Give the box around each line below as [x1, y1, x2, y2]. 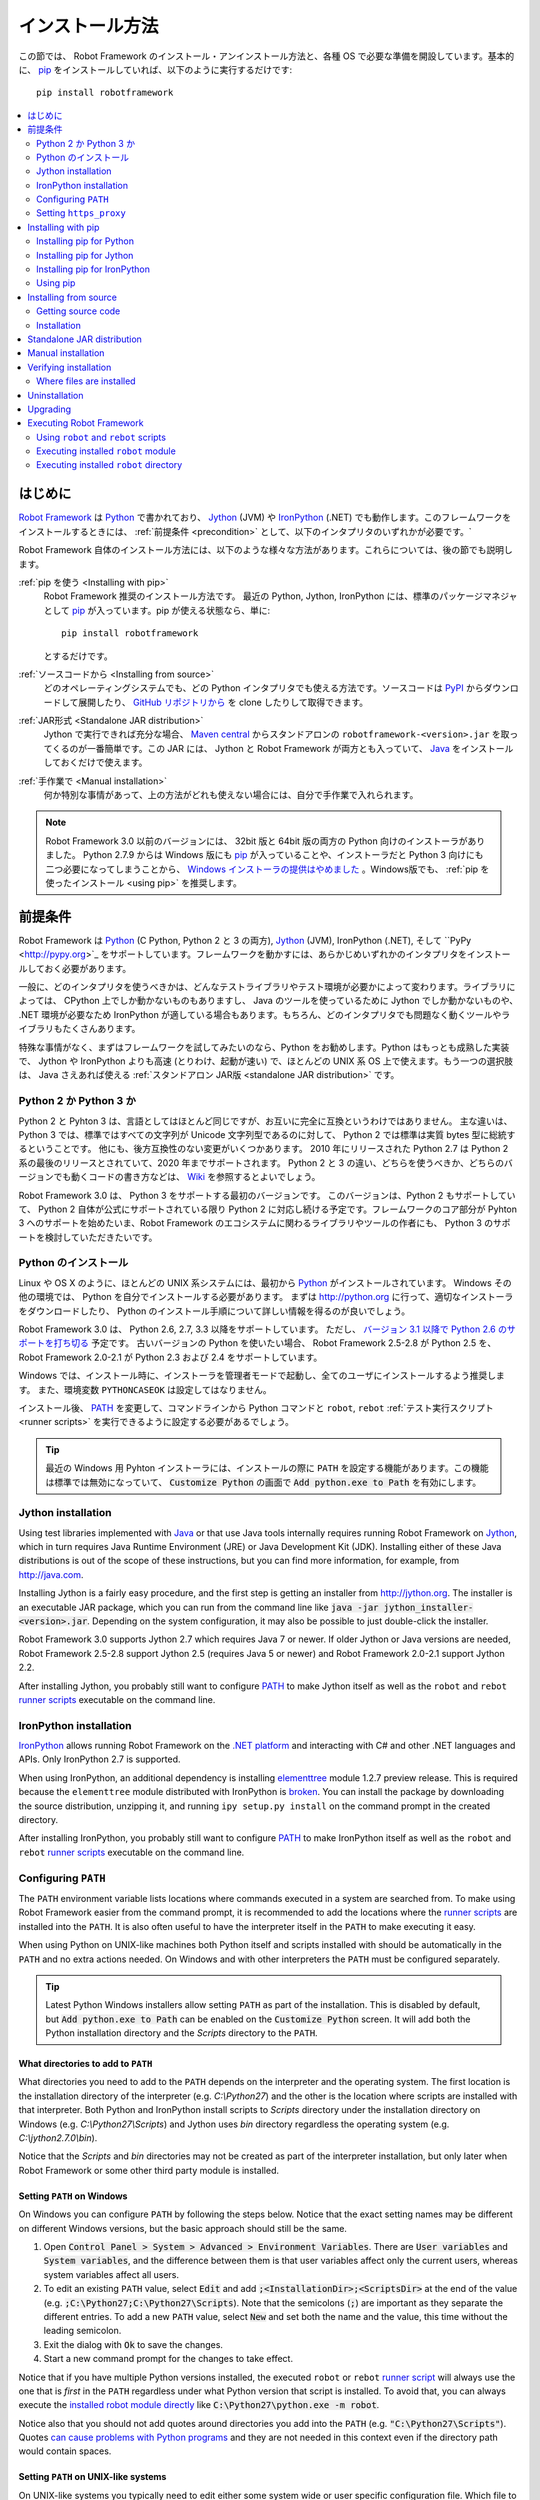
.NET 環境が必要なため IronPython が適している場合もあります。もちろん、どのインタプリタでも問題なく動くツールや [18, 1008, 502, 1020]
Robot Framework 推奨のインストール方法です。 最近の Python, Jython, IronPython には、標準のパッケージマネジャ [43, 590, 518, 602]
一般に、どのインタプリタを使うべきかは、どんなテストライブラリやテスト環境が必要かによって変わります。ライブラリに [18, 981, 516, 993]
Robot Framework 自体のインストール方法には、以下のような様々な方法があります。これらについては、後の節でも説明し [18, 544, 514, 556]
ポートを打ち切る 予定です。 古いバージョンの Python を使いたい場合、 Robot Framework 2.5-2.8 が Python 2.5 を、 [18, 1337, 497, 1349]
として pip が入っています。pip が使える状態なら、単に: [43, 604, 271, 616]
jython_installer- [383, 1601, 474, 1613]
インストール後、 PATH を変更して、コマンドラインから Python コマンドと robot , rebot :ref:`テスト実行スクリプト [18, 1401, 494, 1414]
